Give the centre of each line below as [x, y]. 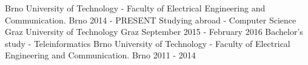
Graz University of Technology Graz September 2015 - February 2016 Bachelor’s [154, 32]
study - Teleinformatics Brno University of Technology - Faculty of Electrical [148, 43]
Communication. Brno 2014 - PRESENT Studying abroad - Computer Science [151, 20]
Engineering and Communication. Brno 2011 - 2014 [100, 55]
